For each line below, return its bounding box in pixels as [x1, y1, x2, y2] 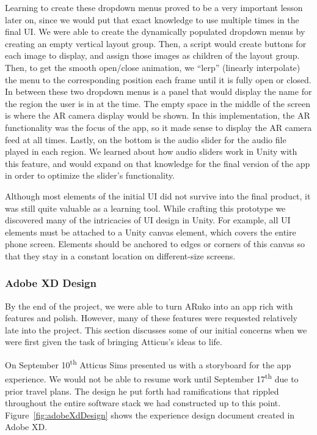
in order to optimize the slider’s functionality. [5, 169, 175, 182]
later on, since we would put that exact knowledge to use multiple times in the [5, 13, 299, 26]
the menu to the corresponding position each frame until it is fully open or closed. [5, 73, 312, 86]
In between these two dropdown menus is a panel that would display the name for [5, 85, 312, 98]
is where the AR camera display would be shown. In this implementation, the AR [5, 109, 310, 122]
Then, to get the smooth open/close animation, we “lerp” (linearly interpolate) [5, 61, 301, 73]
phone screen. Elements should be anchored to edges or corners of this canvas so [5, 237, 305, 250]
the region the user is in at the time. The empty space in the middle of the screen [5, 97, 311, 110]
